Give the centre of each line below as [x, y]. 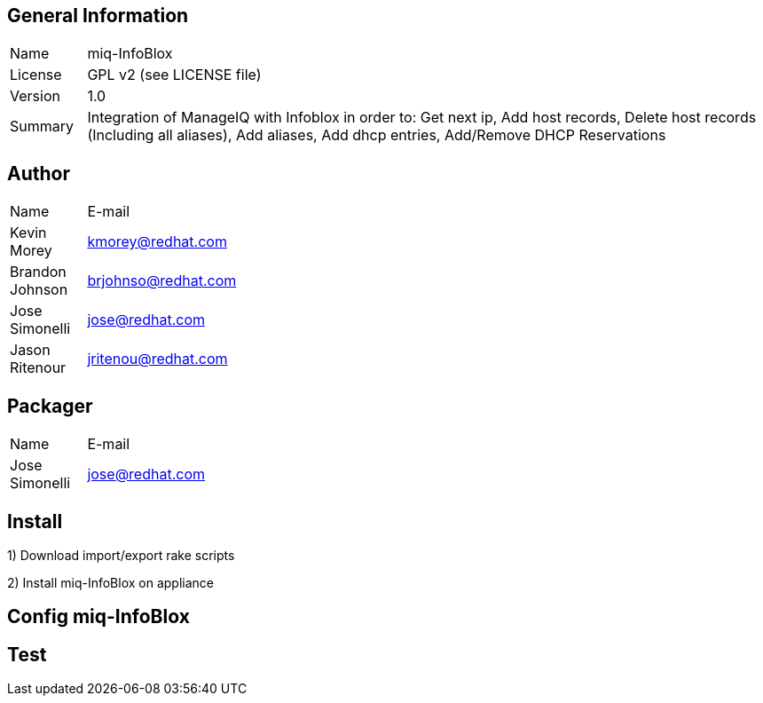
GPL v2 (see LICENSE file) [174, 75]
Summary [42, 126]
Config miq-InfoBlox [98, 617]
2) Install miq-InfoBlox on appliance [110, 582]
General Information [98, 16]
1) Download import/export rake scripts [121, 555]
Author [39, 173]
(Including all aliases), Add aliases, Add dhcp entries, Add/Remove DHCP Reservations [377, 135]
